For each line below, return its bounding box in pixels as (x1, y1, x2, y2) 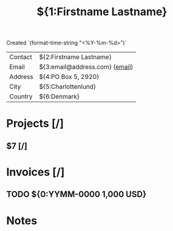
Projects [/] (6, 117, 64, 131)
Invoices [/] (6, 165, 65, 179)
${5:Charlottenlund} (39, 83, 96, 91)
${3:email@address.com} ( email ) (39, 63, 134, 71)
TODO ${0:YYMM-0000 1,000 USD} (6, 189, 147, 199)
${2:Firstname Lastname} (39, 53, 112, 61)
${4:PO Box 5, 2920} (39, 72, 99, 81)
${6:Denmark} (39, 92, 80, 101)
